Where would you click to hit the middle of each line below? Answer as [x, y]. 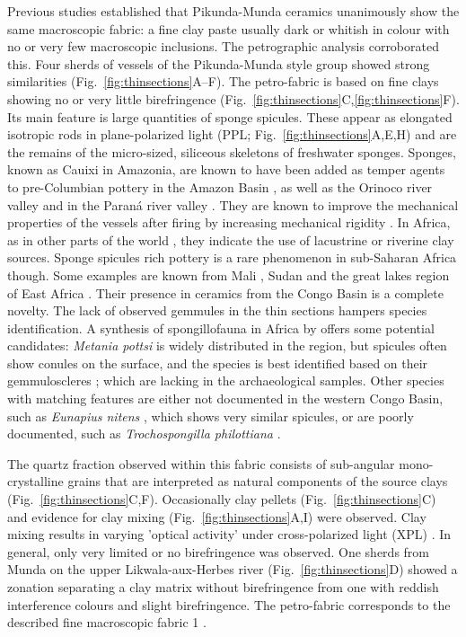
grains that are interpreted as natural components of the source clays [258, 481]
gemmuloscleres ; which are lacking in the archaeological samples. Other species [226, 380]
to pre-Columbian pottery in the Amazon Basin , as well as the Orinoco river [220, 186]
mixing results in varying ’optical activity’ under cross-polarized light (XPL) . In [229, 534]
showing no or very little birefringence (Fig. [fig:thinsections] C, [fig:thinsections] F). [233, 98]
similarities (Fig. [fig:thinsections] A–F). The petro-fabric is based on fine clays [223, 81]
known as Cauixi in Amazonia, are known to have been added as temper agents [226, 169]
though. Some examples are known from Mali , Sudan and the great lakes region [229, 274]
